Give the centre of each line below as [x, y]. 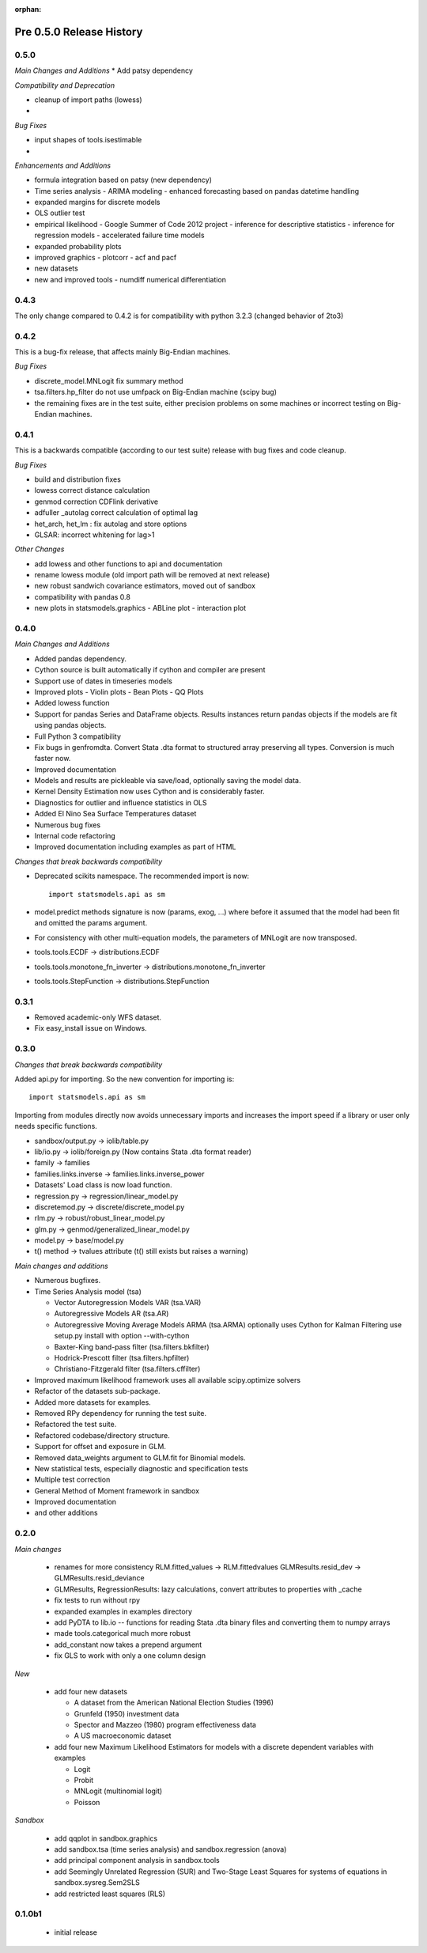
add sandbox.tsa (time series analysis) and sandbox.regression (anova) [170, 1849]
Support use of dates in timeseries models [104, 681]
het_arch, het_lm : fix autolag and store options [111, 524]
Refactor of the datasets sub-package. [98, 1391]
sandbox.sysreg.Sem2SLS [97, 1883]
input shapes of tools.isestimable [88, 140]
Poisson [87, 1802]
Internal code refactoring [75, 836]
